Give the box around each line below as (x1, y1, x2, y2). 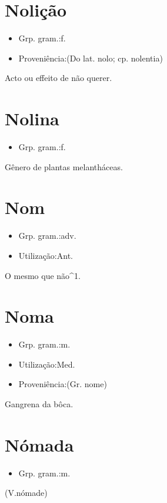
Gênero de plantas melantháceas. (5, 160, 123, 173)
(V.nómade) (5, 486, 48, 499)
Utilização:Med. (18, 358, 75, 370)
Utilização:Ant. (18, 249, 73, 261)
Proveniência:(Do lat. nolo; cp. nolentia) (18, 51, 163, 64)
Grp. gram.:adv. (18, 229, 76, 242)
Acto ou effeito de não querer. (5, 72, 112, 84)
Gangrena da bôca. (5, 398, 74, 410)
